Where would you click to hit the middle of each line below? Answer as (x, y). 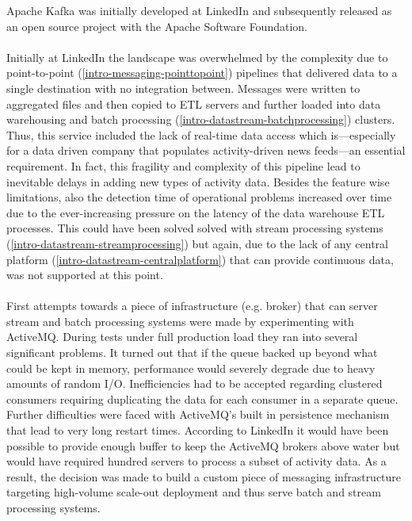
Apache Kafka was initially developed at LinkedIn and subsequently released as (199, 10)
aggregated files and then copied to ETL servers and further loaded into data (194, 103)
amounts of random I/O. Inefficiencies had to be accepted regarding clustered (195, 383)
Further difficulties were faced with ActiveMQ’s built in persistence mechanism (198, 414)
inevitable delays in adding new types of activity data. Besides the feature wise (198, 181)
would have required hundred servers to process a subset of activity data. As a (196, 461)
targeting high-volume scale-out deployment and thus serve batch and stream (194, 492)
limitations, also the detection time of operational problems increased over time (199, 197)
